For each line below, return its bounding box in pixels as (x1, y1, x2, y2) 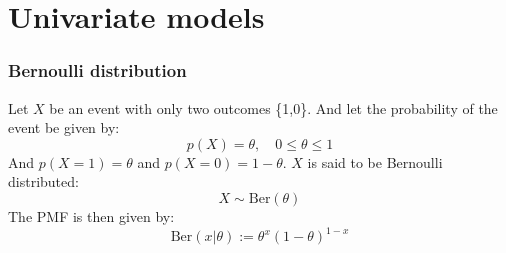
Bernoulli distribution (8, 58, 187, 83)
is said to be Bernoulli (307, 151, 443, 172)
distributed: (8, 171, 79, 192)
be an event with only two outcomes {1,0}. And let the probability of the (49, 97, 498, 118)
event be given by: (8, 117, 120, 138)
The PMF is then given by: (8, 205, 175, 226)
